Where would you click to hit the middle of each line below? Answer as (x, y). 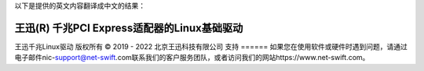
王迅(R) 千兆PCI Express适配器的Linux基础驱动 (129, 28)
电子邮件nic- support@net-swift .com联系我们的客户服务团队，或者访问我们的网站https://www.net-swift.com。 (192, 58)
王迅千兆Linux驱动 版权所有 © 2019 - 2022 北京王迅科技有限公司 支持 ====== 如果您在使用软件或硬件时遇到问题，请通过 (211, 46)
